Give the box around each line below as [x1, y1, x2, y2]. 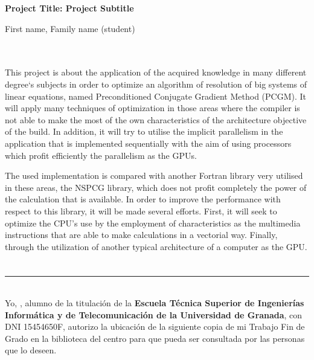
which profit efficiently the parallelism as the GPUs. [5, 149, 197, 161]
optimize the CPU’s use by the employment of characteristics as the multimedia [5, 216, 301, 229]
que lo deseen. [5, 344, 57, 356]
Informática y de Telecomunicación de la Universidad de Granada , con [5, 308, 303, 321]
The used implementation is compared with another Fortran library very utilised [5, 169, 303, 182]
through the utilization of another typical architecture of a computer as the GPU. [5, 240, 307, 252]
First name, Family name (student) [5, 22, 135, 34]
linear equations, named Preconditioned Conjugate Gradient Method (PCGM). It [5, 89, 307, 102]
